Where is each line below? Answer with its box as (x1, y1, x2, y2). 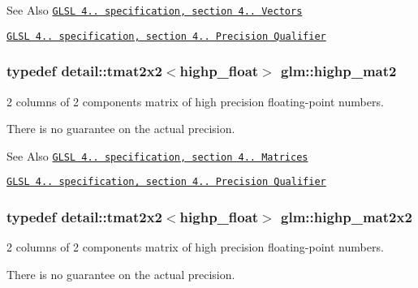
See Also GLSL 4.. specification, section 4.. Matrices (6, 147, 308, 164)
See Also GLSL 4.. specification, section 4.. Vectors (6, 2, 303, 18)
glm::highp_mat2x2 (281, 206, 412, 226)
